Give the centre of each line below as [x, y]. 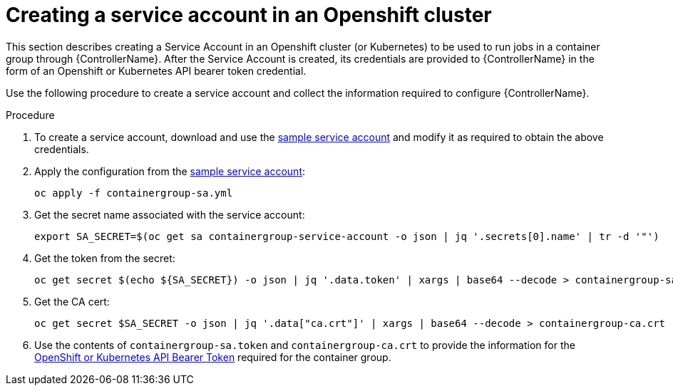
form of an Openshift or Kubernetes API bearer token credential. [156, 71]
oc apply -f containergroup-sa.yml [134, 193]
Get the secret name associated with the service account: [170, 214]
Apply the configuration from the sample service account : [170, 171]
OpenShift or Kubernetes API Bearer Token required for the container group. [213, 357]
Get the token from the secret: [105, 258]
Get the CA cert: [72, 301]
